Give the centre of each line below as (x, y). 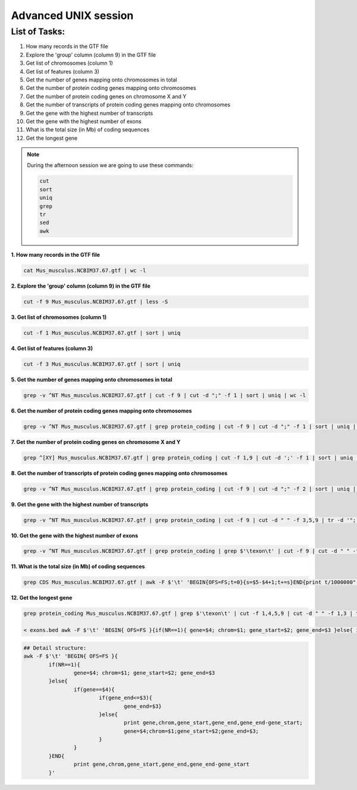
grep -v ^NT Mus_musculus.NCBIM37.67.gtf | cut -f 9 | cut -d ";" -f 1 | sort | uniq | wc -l (165, 395)
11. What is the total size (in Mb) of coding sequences (78, 566)
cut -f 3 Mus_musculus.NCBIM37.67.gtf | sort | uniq (102, 364)
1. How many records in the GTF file (56, 254)
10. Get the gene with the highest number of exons (75, 536)
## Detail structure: (55, 648)
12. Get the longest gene (42, 598)
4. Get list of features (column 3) (52, 348)
